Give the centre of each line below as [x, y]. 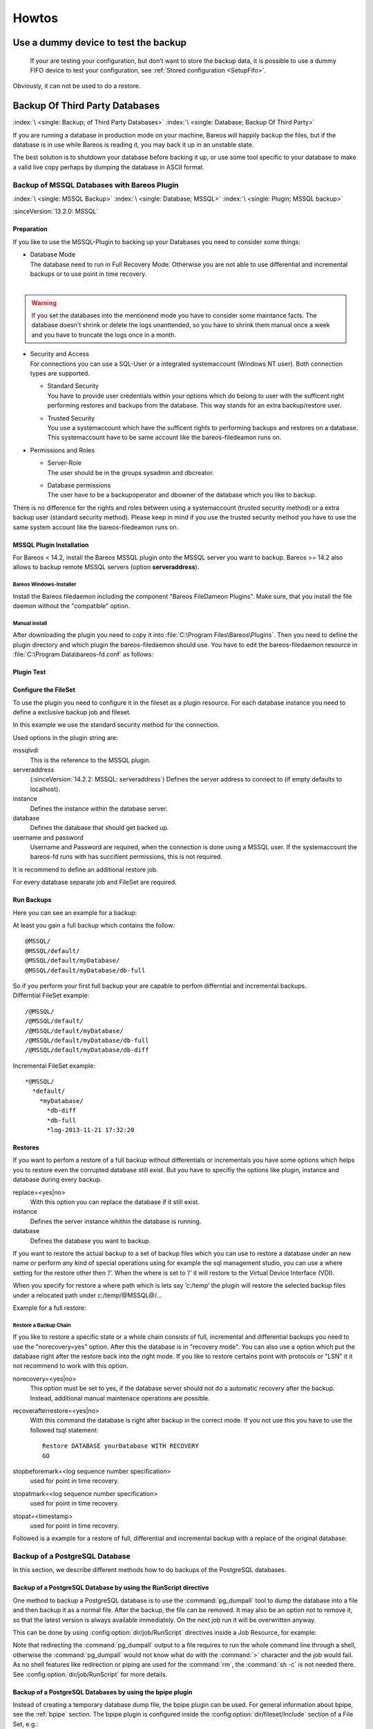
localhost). [45, 789]
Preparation [30, 229]
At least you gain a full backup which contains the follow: [94, 925]
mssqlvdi [26, 750]
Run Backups [32, 900]
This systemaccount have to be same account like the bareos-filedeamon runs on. [164, 437]
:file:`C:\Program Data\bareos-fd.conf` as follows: [83, 654]
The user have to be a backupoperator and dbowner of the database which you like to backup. [182, 495]
